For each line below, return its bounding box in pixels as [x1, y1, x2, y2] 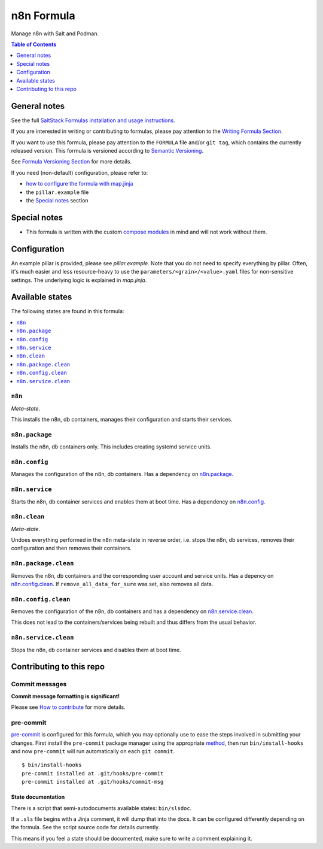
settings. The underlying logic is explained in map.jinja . [11, 276, 147, 284]
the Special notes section [26, 196, 89, 204]
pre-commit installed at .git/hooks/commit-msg [22, 778, 164, 786]
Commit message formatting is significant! [11, 692, 120, 700]
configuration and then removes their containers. [11, 545, 132, 552]
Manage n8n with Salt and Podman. [11, 30, 99, 37]
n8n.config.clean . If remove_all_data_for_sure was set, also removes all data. [11, 580, 214, 587]
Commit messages [11, 680, 67, 689]
